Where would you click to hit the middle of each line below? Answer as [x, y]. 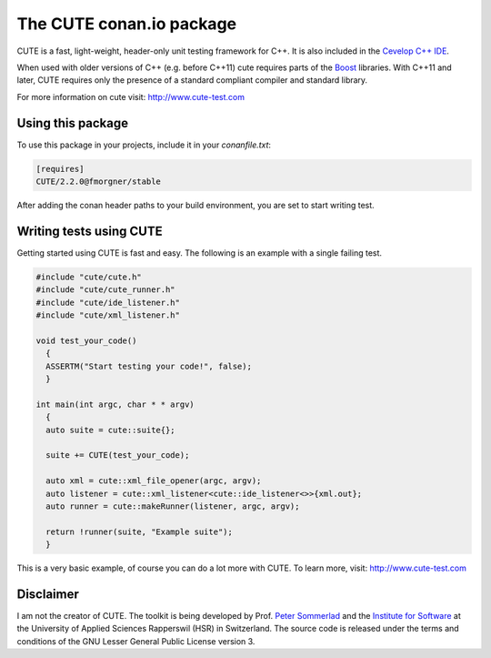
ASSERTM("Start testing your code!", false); [149, 366]
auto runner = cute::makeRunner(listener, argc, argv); [173, 506]
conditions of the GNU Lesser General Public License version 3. [136, 641]
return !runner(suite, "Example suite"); [140, 531]
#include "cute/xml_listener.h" [108, 315]
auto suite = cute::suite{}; [111, 430]
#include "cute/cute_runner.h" [106, 290]
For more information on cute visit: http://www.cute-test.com [131, 96]
